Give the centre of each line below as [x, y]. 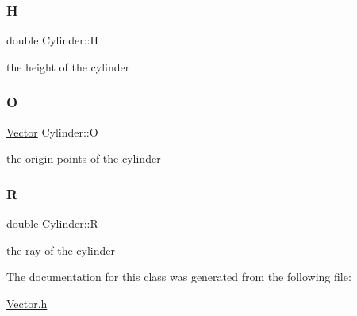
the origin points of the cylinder [84, 158]
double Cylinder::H [52, 40]
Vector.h [27, 303]
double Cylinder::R [52, 224]
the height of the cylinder [68, 66]
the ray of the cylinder [61, 250]
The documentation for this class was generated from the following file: [179, 277]
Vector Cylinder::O [52, 131]
